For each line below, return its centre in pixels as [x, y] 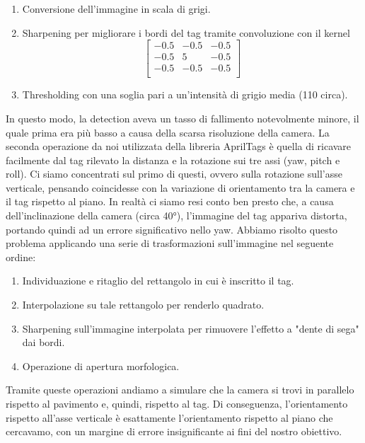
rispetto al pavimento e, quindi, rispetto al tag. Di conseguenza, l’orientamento [177, 403]
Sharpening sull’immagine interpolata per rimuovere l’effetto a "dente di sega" [191, 328]
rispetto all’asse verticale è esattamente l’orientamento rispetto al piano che [169, 417]
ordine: [21, 257]
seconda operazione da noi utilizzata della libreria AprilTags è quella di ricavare [179, 146]
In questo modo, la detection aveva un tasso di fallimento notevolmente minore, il [182, 118]
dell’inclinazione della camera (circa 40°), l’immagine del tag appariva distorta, [176, 215]
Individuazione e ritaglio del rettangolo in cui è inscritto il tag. [158, 281]
